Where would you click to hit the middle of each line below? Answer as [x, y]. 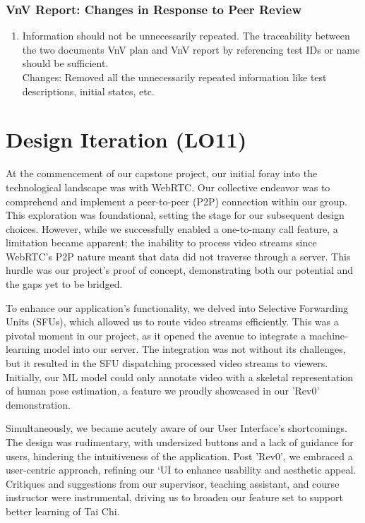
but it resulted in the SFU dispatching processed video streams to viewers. [167, 363]
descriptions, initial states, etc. [88, 91]
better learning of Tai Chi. [63, 511]
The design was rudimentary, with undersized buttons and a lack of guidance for [180, 442]
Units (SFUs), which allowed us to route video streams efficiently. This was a [172, 321]
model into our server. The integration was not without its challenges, [195, 349]
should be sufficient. [65, 63]
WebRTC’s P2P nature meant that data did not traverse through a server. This [178, 256]
